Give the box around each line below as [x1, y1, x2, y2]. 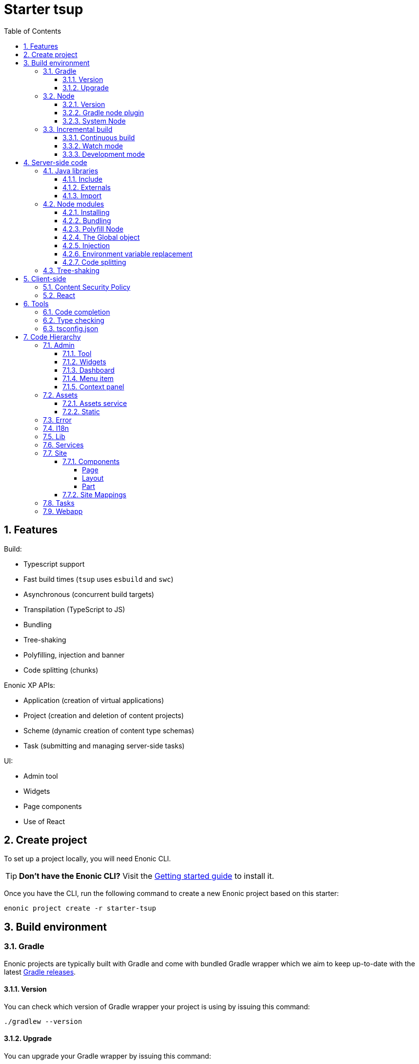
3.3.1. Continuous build [62, 133, 135, 142]
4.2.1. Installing [62, 208, 110, 216]
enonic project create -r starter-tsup [4, 904, 156, 913]
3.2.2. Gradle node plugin [62, 108, 144, 117]
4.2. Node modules [43, 199, 104, 208]
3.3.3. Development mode [62, 149, 145, 158]
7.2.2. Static [62, 407, 100, 416]
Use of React [23, 817, 65, 826]
